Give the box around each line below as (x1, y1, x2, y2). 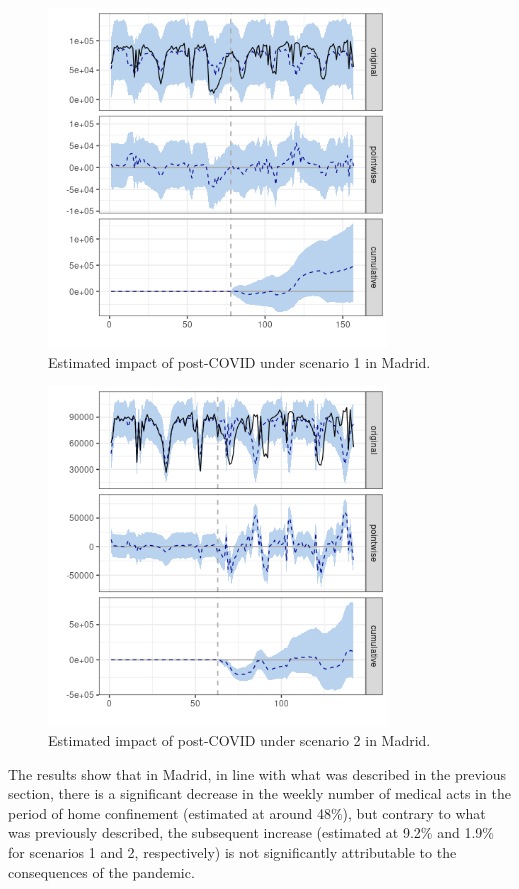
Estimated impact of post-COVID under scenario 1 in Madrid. (48, 351, 431, 372)
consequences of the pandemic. (8, 861, 195, 882)
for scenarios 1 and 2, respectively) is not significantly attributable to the (8, 842, 457, 863)
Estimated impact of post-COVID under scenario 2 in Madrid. (48, 730, 431, 751)
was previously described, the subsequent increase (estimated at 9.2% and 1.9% (8, 822, 494, 843)
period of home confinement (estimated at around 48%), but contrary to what (8, 802, 486, 823)
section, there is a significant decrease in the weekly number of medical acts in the (8, 783, 511, 804)
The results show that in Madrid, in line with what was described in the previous (8, 763, 507, 784)
